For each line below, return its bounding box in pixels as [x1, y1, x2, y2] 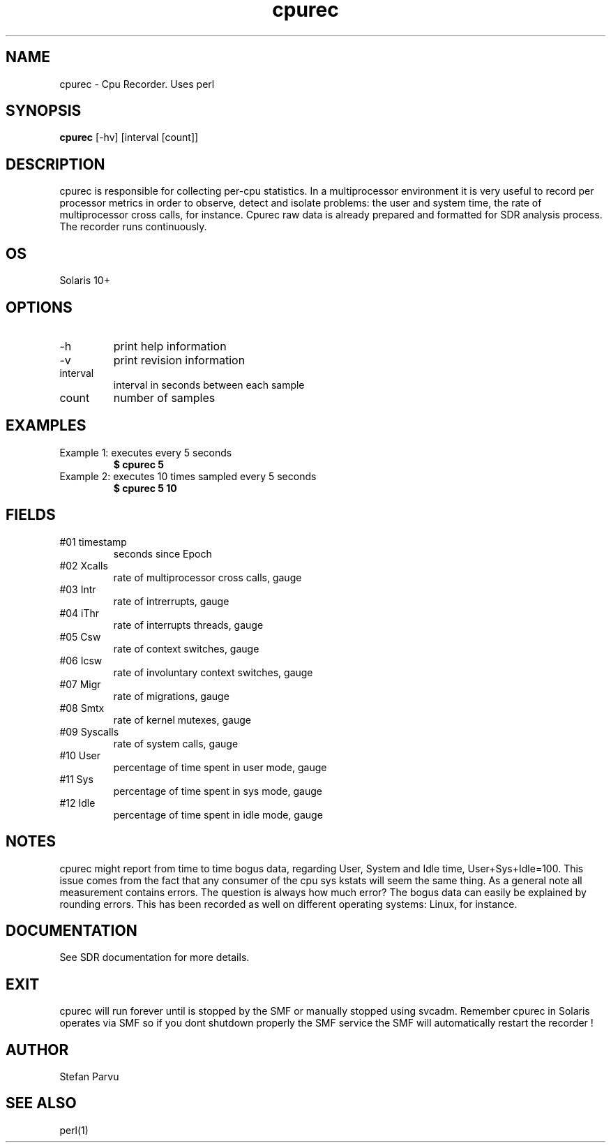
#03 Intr [59, 583, 96, 595]
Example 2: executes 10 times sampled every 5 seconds [59, 470, 317, 482]
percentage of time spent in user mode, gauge [113, 761, 327, 773]
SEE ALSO [6, 1094, 77, 1112]
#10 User [59, 749, 100, 761]
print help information [113, 338, 227, 353]
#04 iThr [59, 606, 100, 619]
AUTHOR [6, 1041, 69, 1059]
